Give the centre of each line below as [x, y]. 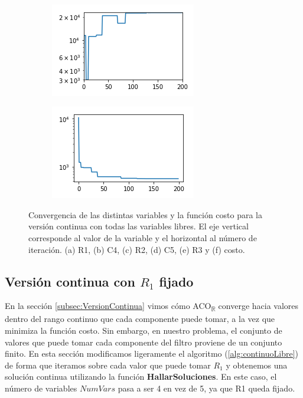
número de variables [41, 388]
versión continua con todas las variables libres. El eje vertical [139, 226]
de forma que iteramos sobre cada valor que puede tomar [108, 365]
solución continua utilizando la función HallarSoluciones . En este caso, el [141, 376]
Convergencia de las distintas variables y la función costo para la [145, 214]
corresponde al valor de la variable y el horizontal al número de [143, 237]
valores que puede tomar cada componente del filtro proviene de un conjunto [144, 342]
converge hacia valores [258, 306]
